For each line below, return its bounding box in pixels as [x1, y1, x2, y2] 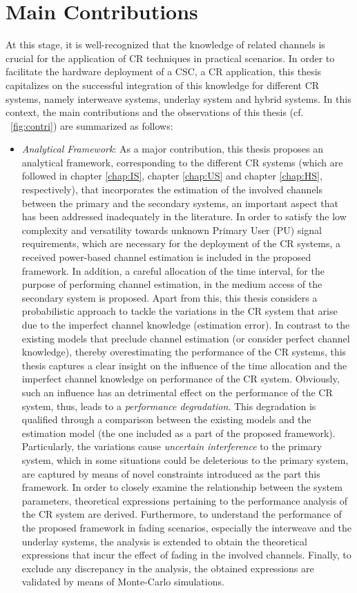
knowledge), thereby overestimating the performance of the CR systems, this [21, 344, 347, 359]
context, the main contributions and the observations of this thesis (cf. [6, 105, 304, 119]
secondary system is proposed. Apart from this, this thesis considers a [21, 290, 318, 304]
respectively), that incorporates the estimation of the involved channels [21, 182, 322, 197]
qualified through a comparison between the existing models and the [21, 412, 311, 427]
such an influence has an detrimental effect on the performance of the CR [21, 385, 333, 399]
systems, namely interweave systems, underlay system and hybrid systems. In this [6, 91, 351, 106]
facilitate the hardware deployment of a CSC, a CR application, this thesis [6, 64, 322, 79]
